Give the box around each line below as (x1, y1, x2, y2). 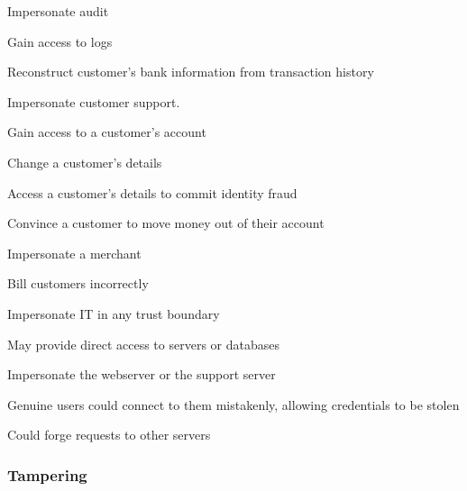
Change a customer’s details (7, 152, 162, 171)
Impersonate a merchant (7, 243, 142, 262)
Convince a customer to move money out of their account (7, 214, 325, 232)
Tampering (7, 463, 87, 486)
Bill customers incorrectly (7, 274, 149, 293)
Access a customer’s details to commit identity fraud (7, 183, 298, 202)
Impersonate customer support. (7, 92, 180, 111)
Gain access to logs (7, 32, 113, 50)
